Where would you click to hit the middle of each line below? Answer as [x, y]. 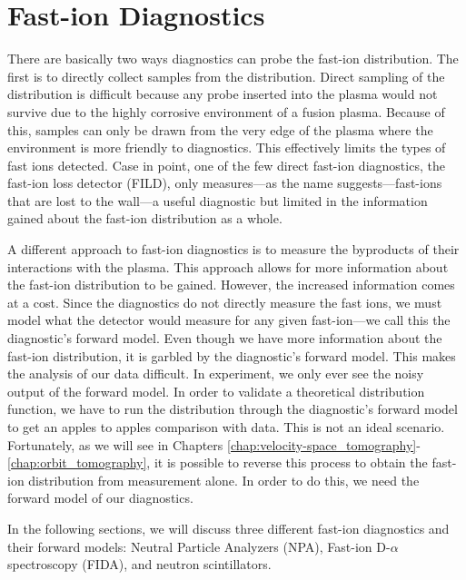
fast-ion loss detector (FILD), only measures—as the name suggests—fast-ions [225, 183]
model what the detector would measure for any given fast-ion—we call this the [229, 320]
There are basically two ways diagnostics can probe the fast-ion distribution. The [233, 59]
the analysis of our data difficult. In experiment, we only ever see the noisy [216, 374]
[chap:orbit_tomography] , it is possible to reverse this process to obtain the [218, 462]
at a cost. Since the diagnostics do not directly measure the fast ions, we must [225, 302]
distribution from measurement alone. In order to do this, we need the [224, 480]
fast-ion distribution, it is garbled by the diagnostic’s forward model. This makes [232, 355]
